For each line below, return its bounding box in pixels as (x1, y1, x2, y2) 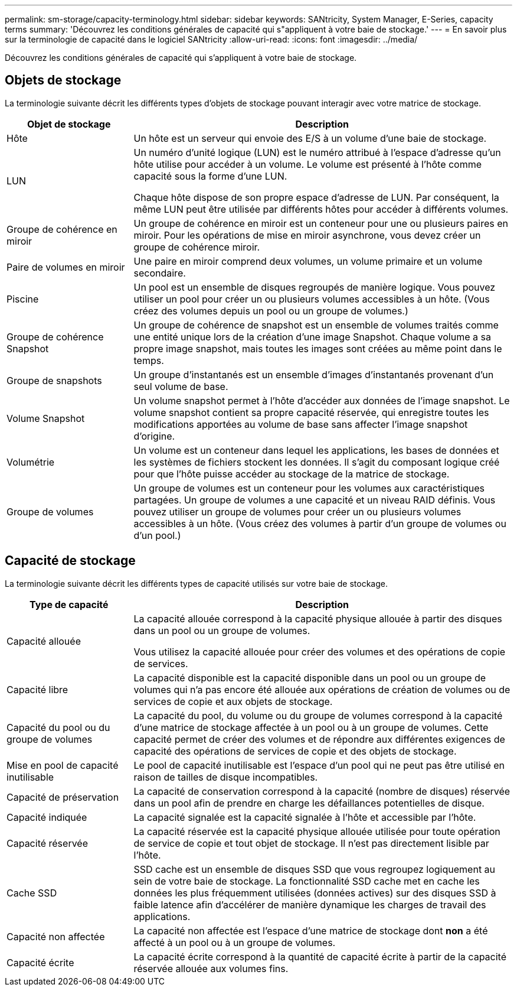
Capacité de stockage (5, 553, 136, 568)
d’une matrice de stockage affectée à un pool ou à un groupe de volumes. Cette (133, 721, 489, 733)
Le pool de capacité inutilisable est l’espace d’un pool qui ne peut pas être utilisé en (133, 759, 505, 771)
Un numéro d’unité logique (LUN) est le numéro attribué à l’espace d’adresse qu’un (133, 146, 501, 158)
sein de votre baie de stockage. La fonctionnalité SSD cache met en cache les (133, 875, 480, 887)
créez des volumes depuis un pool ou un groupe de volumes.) (133, 304, 408, 317)
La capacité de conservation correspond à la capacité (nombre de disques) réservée (133, 785, 511, 797)
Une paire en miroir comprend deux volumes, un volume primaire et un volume (133, 255, 483, 267)
